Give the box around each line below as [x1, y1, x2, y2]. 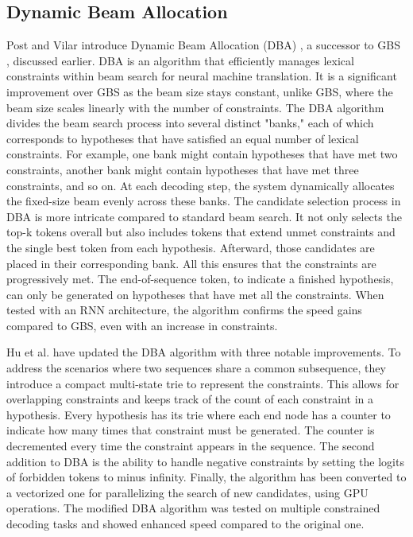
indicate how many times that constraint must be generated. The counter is [6, 422, 375, 438]
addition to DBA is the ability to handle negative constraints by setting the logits [6, 453, 404, 469]
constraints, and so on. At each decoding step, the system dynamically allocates [6, 177, 395, 193]
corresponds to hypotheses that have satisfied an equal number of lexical [6, 130, 359, 146]
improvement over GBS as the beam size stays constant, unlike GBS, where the [6, 83, 393, 99]
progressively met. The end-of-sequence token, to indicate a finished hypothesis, [6, 270, 394, 287]
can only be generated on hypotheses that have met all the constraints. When [6, 286, 384, 302]
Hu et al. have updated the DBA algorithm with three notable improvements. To [6, 344, 401, 360]
